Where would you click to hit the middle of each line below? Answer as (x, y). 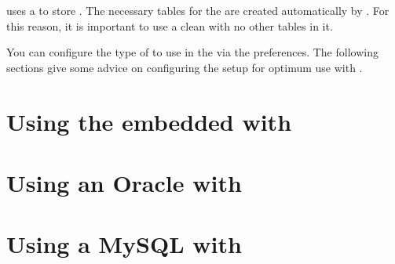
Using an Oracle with (124, 182)
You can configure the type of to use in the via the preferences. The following (192, 52)
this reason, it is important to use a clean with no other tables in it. (170, 25)
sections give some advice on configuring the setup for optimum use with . (185, 67)
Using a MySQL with (124, 244)
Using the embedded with (149, 121)
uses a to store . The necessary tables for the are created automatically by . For (198, 10)
